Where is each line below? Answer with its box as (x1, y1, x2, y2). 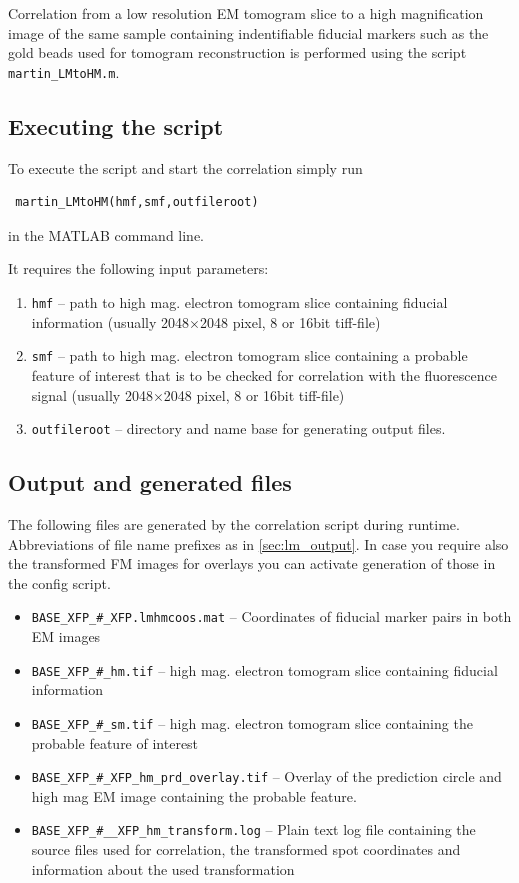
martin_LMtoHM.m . (8, 61, 120, 82)
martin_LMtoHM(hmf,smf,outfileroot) (15, 195, 259, 210)
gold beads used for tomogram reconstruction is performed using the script (8, 42, 467, 63)
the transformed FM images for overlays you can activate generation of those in (8, 553, 496, 574)
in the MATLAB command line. (8, 224, 204, 245)
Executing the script (8, 110, 224, 141)
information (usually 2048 (31, 311, 190, 332)
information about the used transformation (31, 858, 295, 879)
